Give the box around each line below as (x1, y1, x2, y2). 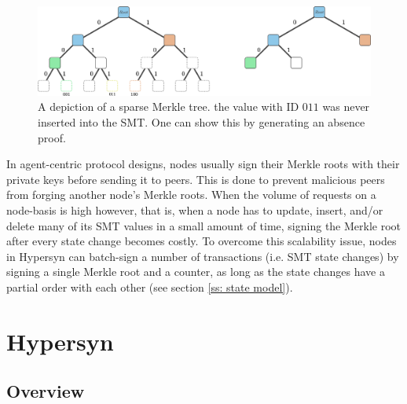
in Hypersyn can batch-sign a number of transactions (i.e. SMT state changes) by (6, 248, 399, 264)
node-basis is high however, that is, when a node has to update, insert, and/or (6, 202, 383, 219)
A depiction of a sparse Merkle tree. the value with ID (38, 98, 299, 115)
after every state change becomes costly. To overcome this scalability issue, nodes (6, 233, 397, 249)
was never (322, 98, 370, 115)
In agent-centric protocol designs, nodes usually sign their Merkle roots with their (6, 156, 400, 172)
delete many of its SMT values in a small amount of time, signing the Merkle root (6, 217, 401, 233)
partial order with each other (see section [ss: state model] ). (6, 278, 293, 295)
